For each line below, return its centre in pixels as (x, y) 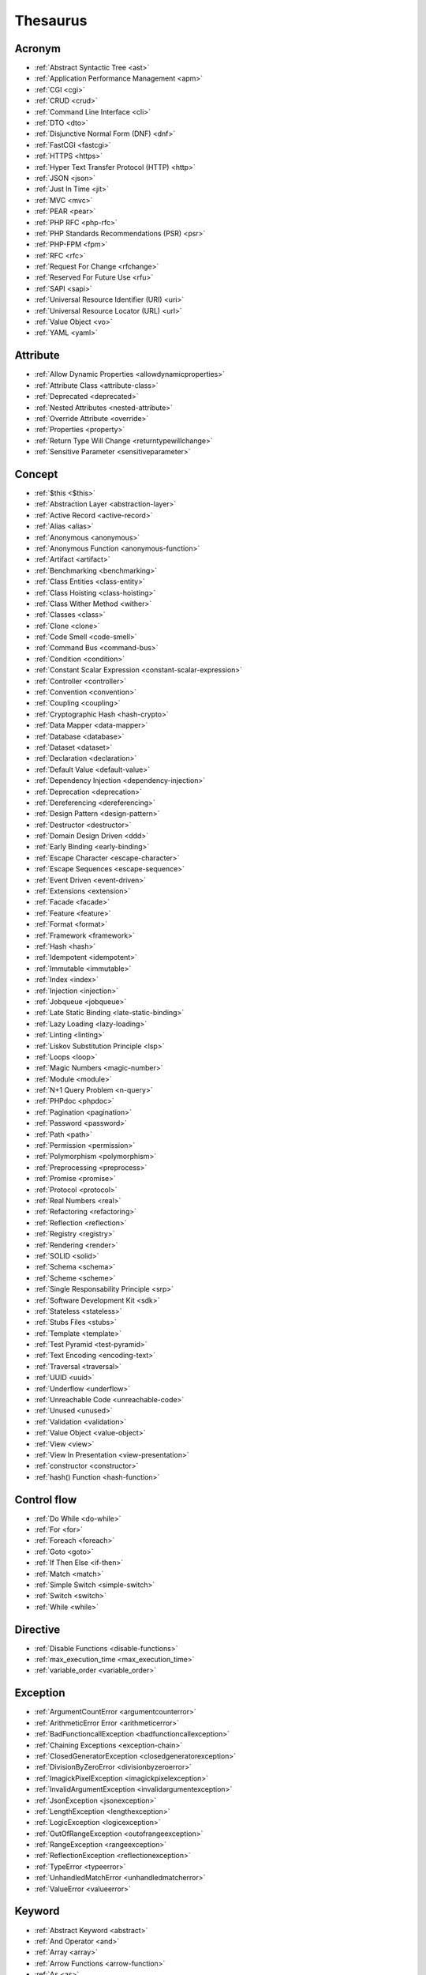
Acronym (37, 49)
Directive (37, 1629)
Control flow (46, 1500)
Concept (36, 474)
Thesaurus (51, 21)
